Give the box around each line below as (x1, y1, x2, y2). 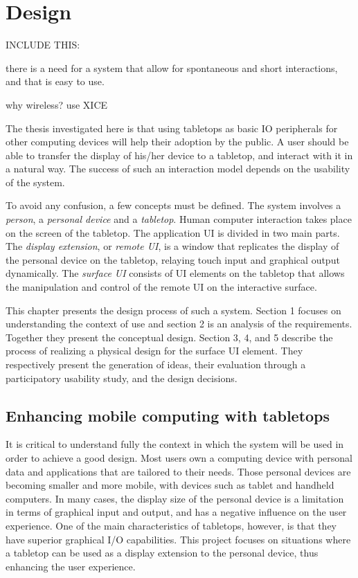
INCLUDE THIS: (6, 37, 80, 52)
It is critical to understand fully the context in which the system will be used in (6, 437, 344, 451)
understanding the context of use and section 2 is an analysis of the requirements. (6, 316, 352, 331)
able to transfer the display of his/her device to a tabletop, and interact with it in (6, 147, 353, 162)
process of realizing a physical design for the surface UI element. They (6, 343, 303, 358)
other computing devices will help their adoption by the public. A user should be (6, 134, 349, 149)
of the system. (6, 174, 65, 189)
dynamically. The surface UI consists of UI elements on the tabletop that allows (6, 266, 345, 280)
